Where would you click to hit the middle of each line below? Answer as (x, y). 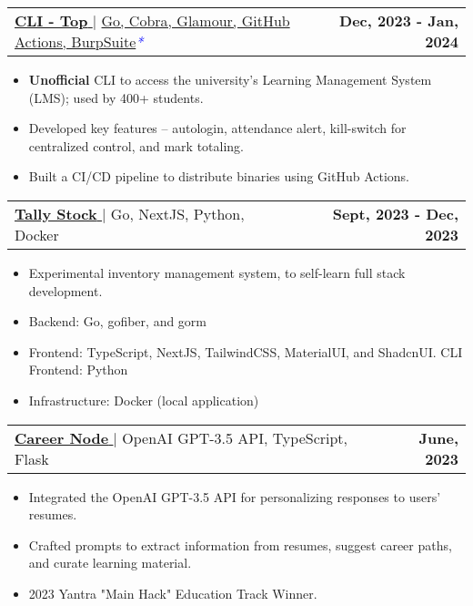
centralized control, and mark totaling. (136, 145)
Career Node (62, 437)
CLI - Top (51, 21)
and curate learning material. (110, 563)
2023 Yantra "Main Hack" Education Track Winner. (173, 593)
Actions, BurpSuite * (79, 41)
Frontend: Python (78, 370)
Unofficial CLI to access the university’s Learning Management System (230, 79)
